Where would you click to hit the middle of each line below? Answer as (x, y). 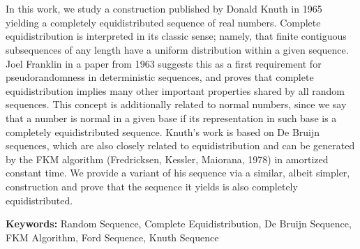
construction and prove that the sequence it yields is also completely (152, 186)
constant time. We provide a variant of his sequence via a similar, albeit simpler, (178, 173)
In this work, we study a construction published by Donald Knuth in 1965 (164, 9)
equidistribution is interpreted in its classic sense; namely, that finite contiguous (176, 36)
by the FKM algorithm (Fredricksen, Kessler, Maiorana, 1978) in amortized (167, 159)
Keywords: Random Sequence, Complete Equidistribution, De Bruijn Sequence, (179, 224)
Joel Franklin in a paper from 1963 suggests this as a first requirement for (164, 63)
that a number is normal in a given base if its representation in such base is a (171, 118)
